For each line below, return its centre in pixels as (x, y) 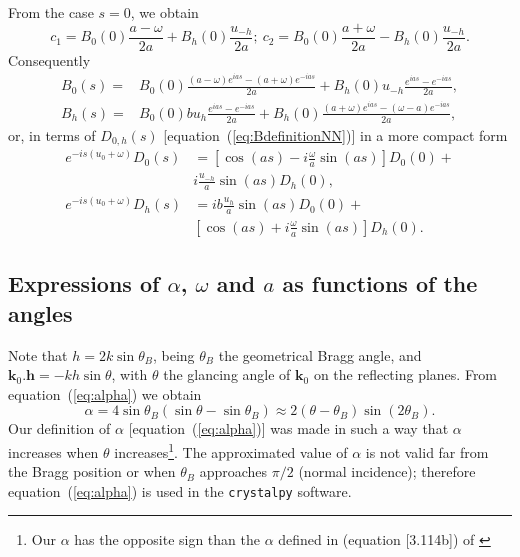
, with (129, 374)
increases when (53, 451)
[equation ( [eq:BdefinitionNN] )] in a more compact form (335, 134)
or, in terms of (52, 134)
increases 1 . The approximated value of (231, 450)
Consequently (49, 59)
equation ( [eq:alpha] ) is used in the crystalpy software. (180, 490)
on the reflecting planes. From (405, 374)
